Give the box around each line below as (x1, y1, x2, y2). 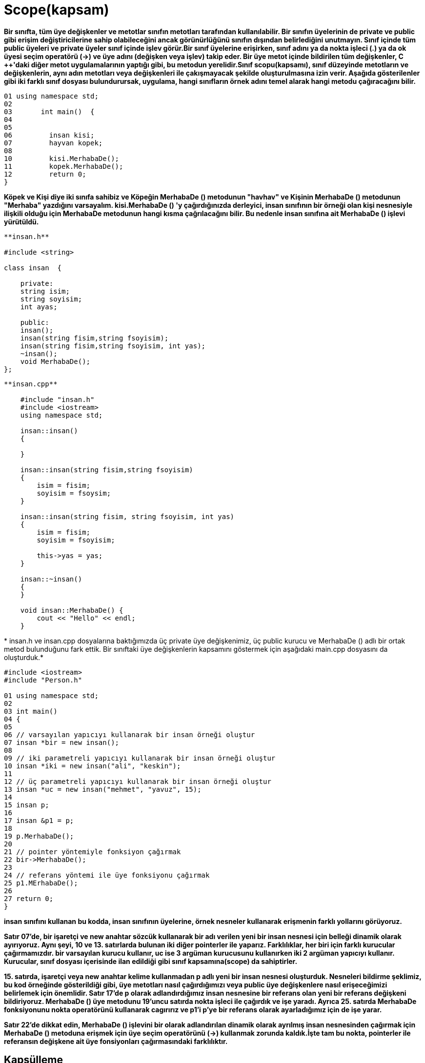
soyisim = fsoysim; (37, 489, 111, 497)
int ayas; (20, 302, 58, 311)
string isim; (20, 287, 70, 295)
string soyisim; (20, 295, 82, 303)
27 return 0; (4, 894, 54, 903)
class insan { (4, 263, 62, 272)
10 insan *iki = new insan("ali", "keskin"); (4, 762, 181, 770)
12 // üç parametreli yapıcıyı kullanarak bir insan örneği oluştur (4, 777, 271, 785)
